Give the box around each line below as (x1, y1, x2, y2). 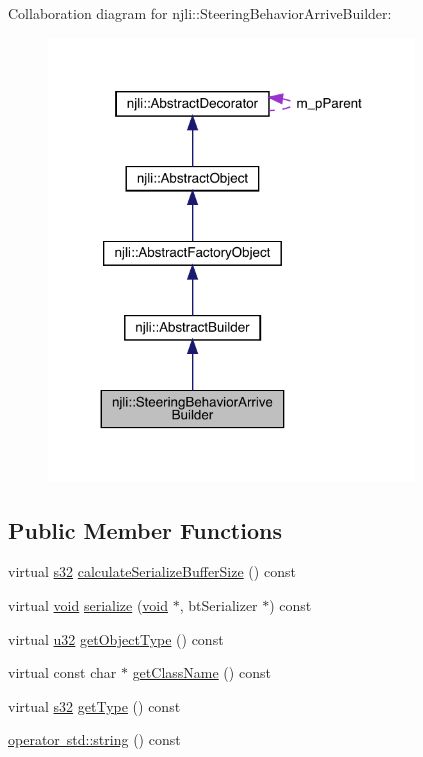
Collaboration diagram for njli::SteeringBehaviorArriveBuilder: (8, 3, 392, 23)
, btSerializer (179, 595, 258, 616)
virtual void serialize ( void (8, 595, 169, 616)
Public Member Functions (8, 514, 282, 545)
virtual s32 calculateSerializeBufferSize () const (8, 561, 296, 582)
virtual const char (8, 662, 117, 683)
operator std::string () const (8, 729, 181, 750)
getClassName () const (132, 662, 271, 683)
